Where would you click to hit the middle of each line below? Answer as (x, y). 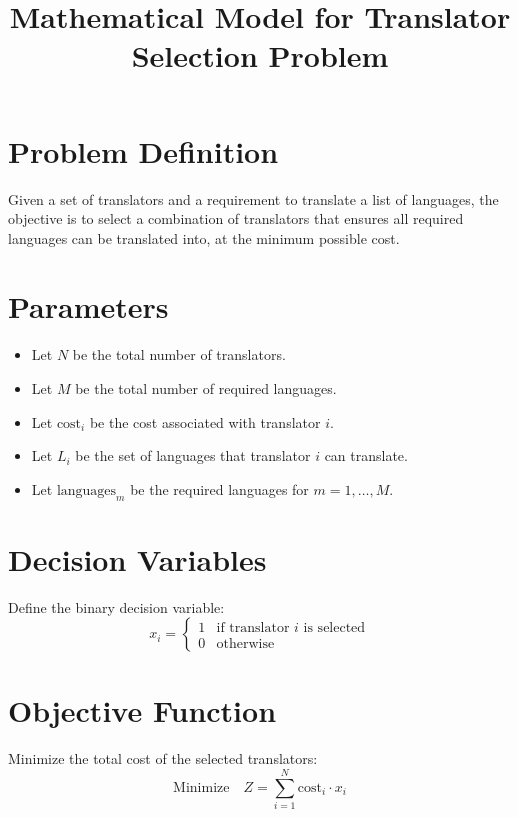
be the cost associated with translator (205, 421)
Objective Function (142, 710)
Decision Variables (137, 558)
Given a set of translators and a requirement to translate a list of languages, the (253, 198)
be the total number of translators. (179, 354)
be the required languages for (219, 488)
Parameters (88, 306)
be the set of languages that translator (193, 455)
